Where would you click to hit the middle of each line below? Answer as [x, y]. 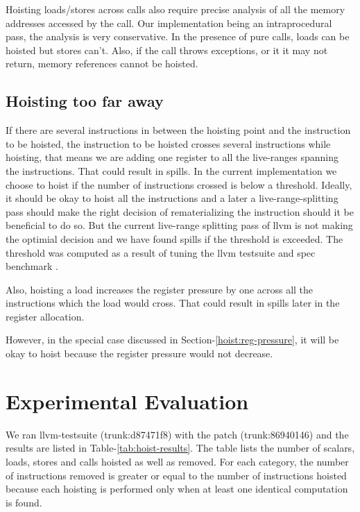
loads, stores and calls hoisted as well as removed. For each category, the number [177, 461]
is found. [24, 502]
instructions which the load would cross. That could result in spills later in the [173, 303]
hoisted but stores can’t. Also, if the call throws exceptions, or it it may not [167, 50]
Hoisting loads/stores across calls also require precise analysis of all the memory [175, 9]
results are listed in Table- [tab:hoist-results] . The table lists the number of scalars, [180, 448]
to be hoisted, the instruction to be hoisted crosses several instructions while [168, 143]
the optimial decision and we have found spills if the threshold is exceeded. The [174, 238]
